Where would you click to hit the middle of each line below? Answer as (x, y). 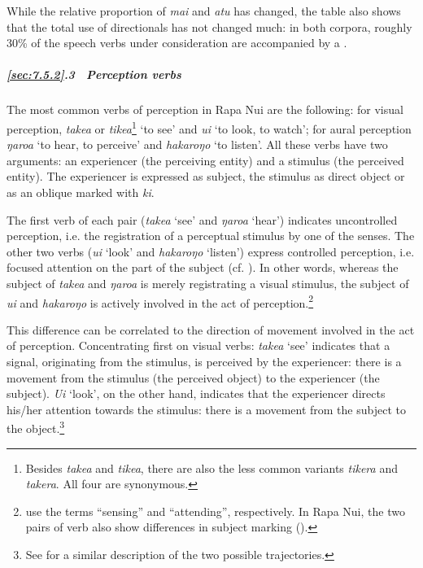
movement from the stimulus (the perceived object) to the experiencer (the (193, 377)
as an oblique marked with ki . (81, 192)
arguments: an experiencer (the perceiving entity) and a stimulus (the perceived (205, 160)
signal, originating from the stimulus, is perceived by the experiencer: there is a (204, 361)
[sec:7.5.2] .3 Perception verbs (94, 74)
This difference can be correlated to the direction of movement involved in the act (211, 329)
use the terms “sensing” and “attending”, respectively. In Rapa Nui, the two (215, 511)
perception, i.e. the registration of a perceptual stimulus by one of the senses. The (211, 236)
